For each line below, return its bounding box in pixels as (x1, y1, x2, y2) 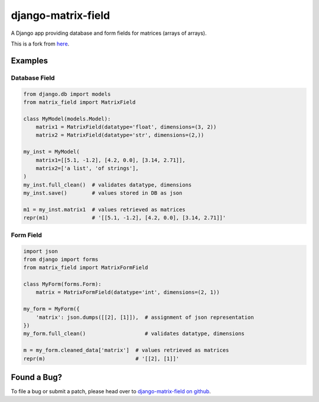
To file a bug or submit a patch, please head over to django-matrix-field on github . (11, 388, 211, 395)
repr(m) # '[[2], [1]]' (23, 355, 180, 362)
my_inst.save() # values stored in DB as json (23, 189, 183, 197)
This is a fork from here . (11, 40, 70, 47)
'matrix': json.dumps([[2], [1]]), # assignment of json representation (35, 313, 254, 321)
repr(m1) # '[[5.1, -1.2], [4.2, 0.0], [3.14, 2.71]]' (23, 214, 226, 221)
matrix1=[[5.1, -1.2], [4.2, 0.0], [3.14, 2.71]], (35, 156, 185, 164)
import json (23, 248, 58, 254)
